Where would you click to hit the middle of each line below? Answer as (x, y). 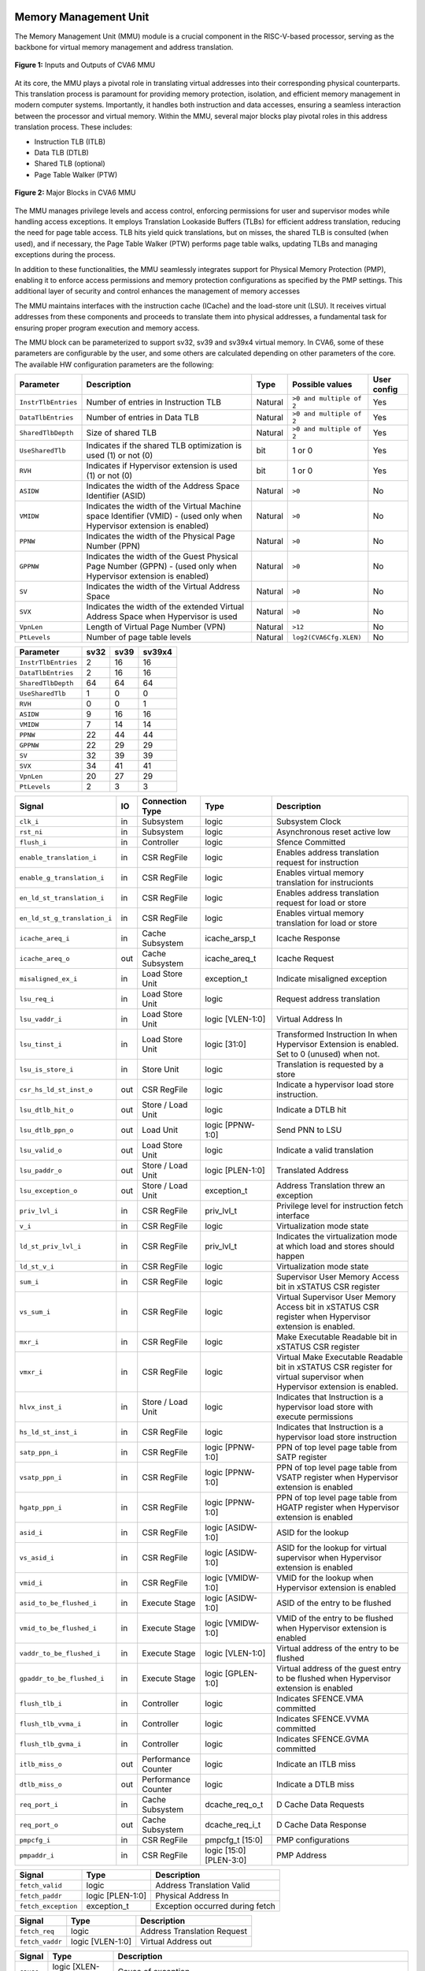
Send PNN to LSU (309, 1130)
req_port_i (39, 1804)
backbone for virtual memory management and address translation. (124, 47)
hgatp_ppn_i (41, 1507)
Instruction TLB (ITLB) (70, 141)
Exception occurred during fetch (215, 1906)
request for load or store (321, 903)
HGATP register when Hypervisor (338, 1507)
